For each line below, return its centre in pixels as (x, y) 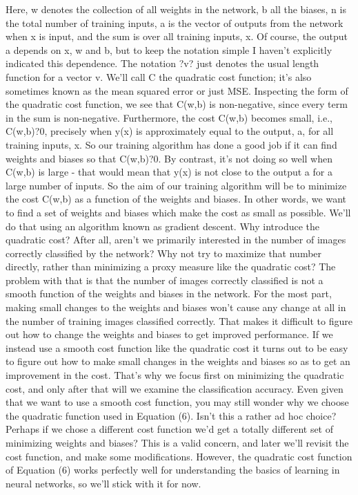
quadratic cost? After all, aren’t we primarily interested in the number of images (176, 240)
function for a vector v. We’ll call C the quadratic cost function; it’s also (159, 76)
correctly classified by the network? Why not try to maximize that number (164, 253)
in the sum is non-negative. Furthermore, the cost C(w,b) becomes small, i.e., (169, 117)
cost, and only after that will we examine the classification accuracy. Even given (175, 388)
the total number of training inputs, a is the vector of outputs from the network (175, 22)
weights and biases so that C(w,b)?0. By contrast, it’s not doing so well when (169, 158)
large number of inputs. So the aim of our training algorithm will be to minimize (176, 185)
